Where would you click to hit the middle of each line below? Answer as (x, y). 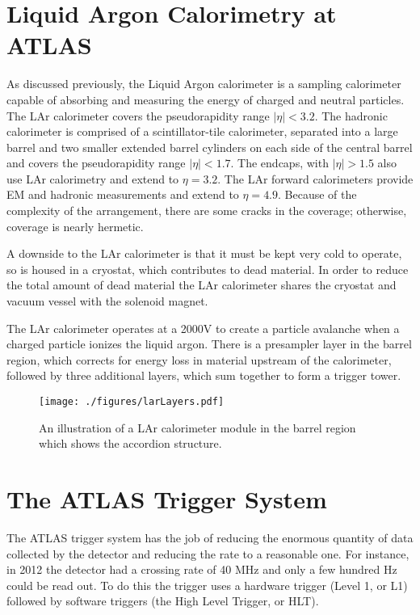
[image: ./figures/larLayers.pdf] (132, 402)
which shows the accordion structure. (130, 443)
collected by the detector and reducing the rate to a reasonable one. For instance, (208, 553)
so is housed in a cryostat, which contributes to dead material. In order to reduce (208, 269)
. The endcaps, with (279, 163)
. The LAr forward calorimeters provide (315, 178)
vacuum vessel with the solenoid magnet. (107, 301)
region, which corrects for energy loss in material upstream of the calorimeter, (199, 359)
